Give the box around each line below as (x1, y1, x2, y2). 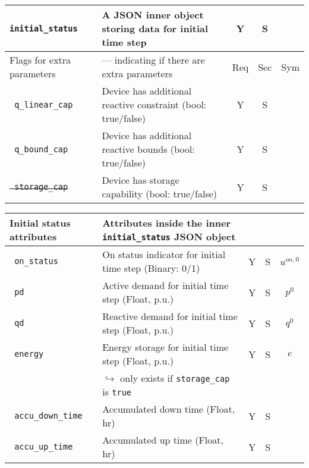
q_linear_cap (14, 99, 73, 109)
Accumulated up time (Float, (102, 433, 223, 447)
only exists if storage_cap (120, 371, 230, 385)
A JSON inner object (102, 8, 204, 21)
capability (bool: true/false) (102, 187, 217, 200)
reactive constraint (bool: (102, 98, 207, 111)
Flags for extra (10, 53, 71, 67)
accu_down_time (14, 411, 83, 420)
